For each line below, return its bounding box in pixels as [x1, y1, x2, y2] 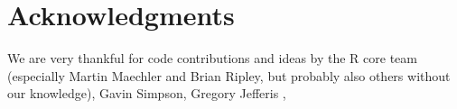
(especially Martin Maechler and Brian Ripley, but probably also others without [7, 66, 451, 85]
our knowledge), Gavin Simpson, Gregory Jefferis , [7, 84, 286, 103]
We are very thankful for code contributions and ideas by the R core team [7, 49, 417, 68]
